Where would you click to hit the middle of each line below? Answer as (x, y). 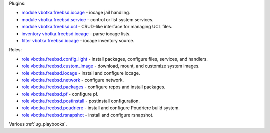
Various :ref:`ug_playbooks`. (38, 124)
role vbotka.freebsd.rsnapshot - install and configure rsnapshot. (88, 115)
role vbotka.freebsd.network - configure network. (73, 80)
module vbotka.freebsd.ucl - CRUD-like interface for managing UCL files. (97, 27)
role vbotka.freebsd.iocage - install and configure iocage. (81, 73)
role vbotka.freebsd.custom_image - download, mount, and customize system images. (111, 66)
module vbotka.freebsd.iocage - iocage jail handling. (76, 13)
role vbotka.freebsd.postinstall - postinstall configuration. (81, 101)
